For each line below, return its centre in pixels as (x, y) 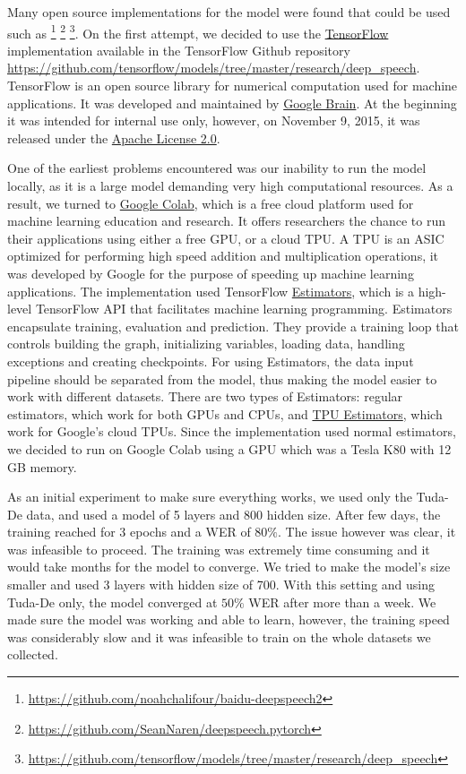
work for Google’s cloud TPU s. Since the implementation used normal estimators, (232, 431)
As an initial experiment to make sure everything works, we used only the (210, 497)
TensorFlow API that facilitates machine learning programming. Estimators (244, 309)
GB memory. (42, 466)
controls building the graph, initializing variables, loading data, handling (206, 344)
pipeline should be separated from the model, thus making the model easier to (222, 378)
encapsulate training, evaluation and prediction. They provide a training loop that (233, 326)
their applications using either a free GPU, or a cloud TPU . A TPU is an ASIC (226, 238)
